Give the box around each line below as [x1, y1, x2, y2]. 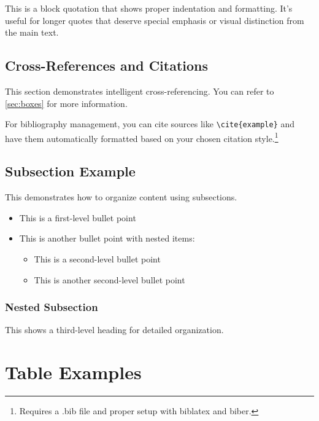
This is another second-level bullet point [34, 273, 185, 286]
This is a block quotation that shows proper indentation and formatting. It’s [5, 2, 293, 14]
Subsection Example [5, 162, 136, 181]
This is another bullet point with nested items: [19, 232, 195, 245]
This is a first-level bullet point [19, 211, 136, 224]
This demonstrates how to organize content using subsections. [5, 191, 237, 203]
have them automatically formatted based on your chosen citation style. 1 [5, 130, 279, 144]
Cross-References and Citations [5, 56, 209, 75]
